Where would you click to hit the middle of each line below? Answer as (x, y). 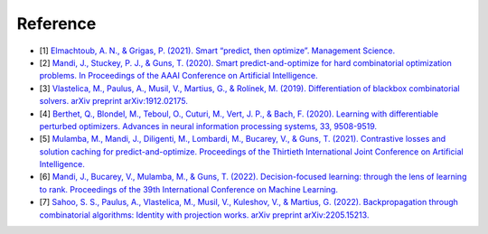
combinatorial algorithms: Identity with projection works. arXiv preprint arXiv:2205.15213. (204, 215)
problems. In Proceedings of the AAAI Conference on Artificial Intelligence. (178, 76)
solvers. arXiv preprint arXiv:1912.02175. (114, 101)
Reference (56, 23)
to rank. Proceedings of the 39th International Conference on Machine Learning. (189, 189)
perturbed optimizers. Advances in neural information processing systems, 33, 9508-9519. (208, 126)
